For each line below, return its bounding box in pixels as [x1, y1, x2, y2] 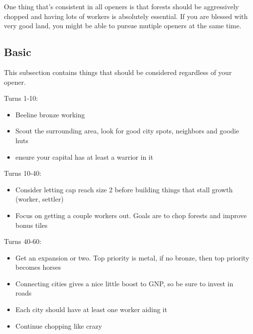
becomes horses [15, 262, 61, 272]
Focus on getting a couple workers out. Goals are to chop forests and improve [15, 210, 247, 220]
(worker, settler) [15, 194, 64, 204]
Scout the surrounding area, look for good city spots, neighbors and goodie [15, 126, 239, 136]
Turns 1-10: [4, 93, 38, 103]
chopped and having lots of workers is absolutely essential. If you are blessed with [4, 11, 248, 21]
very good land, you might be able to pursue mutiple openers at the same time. [4, 20, 241, 31]
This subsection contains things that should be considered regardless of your [4, 67, 232, 77]
